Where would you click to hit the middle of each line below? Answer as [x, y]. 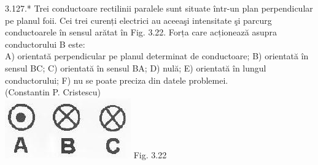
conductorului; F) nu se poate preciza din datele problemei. [117, 80]
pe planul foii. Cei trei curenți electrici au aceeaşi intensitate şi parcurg [138, 20]
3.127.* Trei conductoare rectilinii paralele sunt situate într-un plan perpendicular [159, 8]
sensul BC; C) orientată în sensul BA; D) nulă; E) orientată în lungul [136, 68]
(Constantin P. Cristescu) [53, 92]
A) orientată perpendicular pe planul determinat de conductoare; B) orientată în [157, 56]
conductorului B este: [45, 44]
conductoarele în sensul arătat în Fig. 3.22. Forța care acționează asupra [141, 32]
